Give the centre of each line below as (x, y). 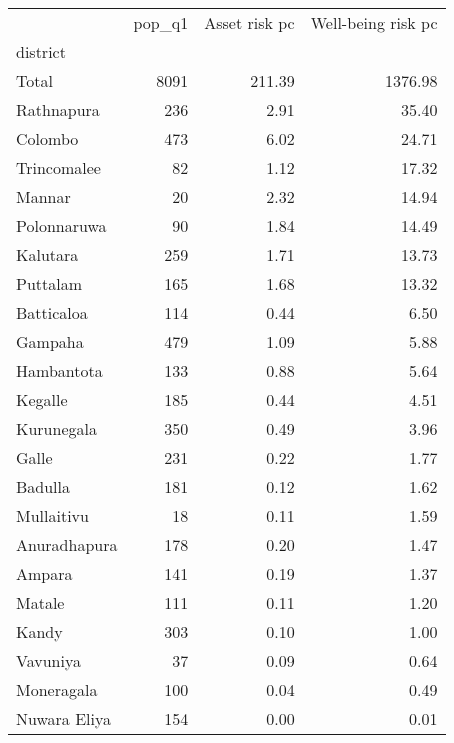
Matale (40, 602)
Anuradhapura (67, 544)
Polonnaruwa (61, 225)
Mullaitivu (52, 515)
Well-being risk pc (374, 22)
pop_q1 (161, 22)
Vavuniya (48, 660)
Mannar (43, 196)
